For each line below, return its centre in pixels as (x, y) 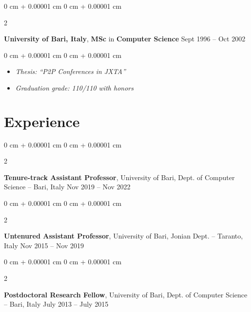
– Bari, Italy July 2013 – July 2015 (56, 304)
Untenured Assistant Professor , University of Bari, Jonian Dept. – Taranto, (124, 236)
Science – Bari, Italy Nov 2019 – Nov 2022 (67, 187)
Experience (42, 121)
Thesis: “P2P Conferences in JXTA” (70, 71)
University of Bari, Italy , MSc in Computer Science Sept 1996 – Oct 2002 (125, 39)
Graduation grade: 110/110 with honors (74, 87)
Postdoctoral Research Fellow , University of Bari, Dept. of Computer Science (126, 294)
